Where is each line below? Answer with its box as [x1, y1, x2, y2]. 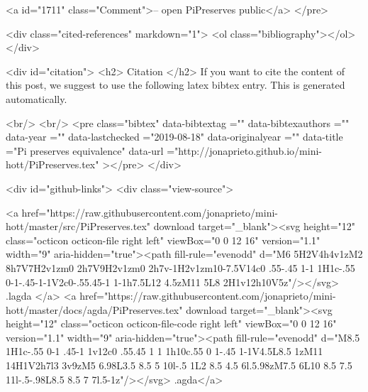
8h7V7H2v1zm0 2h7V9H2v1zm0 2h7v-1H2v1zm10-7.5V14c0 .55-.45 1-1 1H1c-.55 [6, 260, 355, 275]
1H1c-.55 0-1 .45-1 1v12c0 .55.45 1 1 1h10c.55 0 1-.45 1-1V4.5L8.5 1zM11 [6, 344, 323, 359]
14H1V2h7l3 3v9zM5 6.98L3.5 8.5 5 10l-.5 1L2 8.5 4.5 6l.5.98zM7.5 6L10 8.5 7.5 [6, 358, 352, 373]
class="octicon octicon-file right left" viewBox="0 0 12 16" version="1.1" [6, 232, 320, 247]
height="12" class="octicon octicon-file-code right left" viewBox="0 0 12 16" [6, 316, 337, 331]
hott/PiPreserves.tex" [6, 157, 99, 172]
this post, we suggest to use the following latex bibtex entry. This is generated [6, 77, 345, 92]
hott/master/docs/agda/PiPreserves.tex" [6, 302, 183, 317]
